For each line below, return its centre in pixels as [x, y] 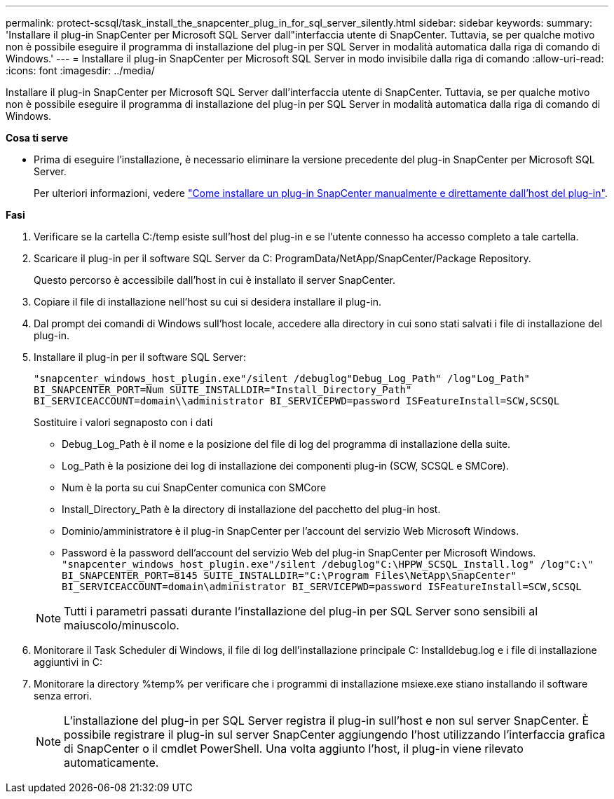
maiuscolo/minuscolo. [122, 625]
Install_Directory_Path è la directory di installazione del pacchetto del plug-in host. [251, 509]
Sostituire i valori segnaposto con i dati [123, 422]
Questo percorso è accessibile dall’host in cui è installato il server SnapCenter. [215, 280]
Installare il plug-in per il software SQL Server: [140, 357]
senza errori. [63, 696]
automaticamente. [111, 763]
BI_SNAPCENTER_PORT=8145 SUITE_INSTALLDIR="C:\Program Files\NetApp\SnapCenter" [289, 575]
